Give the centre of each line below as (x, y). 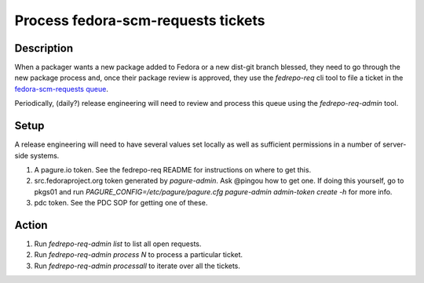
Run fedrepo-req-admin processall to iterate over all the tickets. (137, 266)
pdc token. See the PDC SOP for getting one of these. (121, 203)
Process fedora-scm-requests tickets (140, 20)
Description (44, 48)
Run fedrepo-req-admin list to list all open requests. (118, 244)
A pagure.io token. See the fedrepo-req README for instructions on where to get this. (173, 169)
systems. (45, 155)
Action (31, 225)
